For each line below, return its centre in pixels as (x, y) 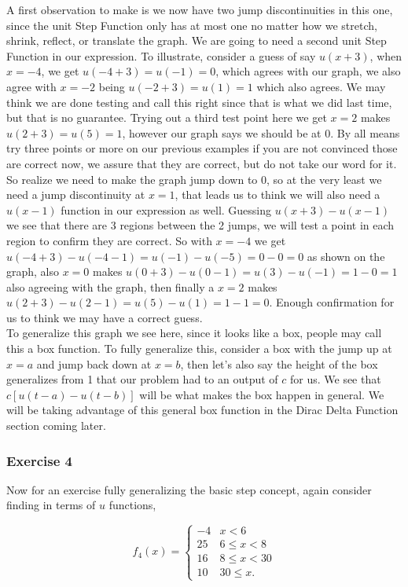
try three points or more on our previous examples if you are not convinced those (202, 148)
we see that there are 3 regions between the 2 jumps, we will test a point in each (200, 225)
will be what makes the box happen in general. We (262, 394)
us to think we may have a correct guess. (105, 317)
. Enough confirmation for (332, 302)
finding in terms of (51, 505)
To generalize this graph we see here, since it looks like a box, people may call (194, 333)
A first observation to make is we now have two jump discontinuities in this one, (200, 9)
